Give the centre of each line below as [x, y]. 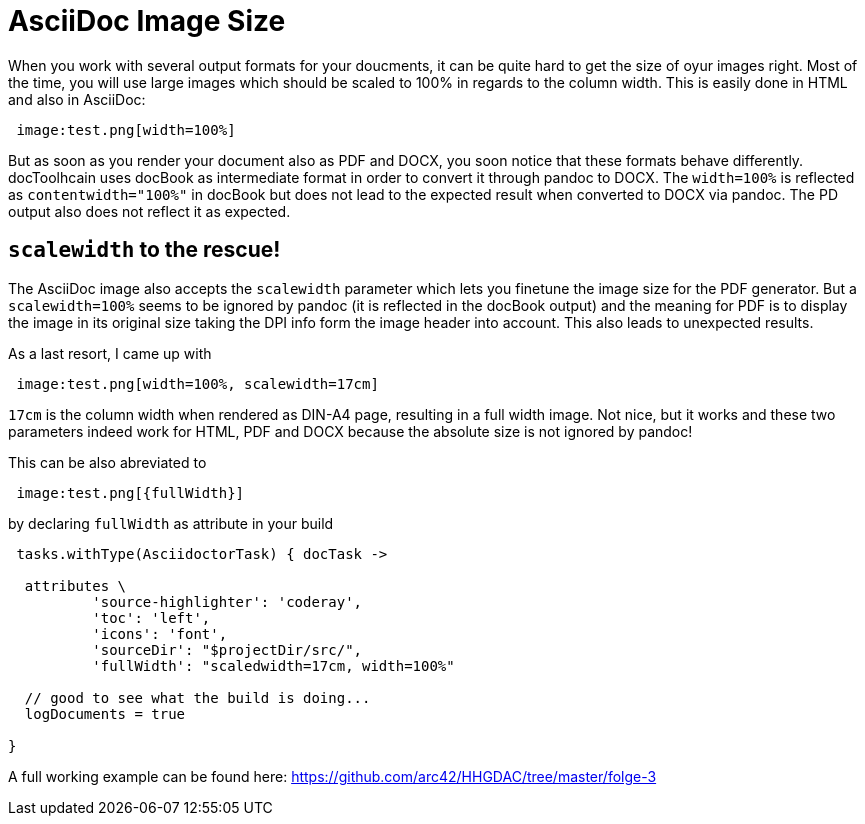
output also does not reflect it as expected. [149, 211]
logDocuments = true [105, 713]
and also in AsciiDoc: [77, 99]
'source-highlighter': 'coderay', [227, 601]
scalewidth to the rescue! [144, 250]
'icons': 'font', [160, 633]
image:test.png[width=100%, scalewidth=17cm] [197, 383]
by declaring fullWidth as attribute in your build [171, 523]
